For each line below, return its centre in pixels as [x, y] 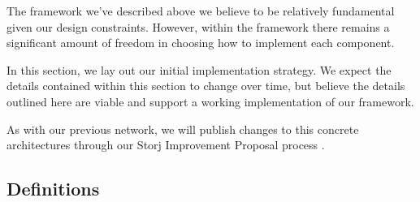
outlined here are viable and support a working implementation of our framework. [210, 101]
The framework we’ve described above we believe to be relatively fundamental [201, 11]
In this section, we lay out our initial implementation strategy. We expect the [199, 69]
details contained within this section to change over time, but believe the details [206, 86]
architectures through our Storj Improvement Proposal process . [166, 145]
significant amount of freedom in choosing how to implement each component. [201, 43]
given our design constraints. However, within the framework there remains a [198, 26]
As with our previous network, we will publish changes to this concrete [183, 129]
